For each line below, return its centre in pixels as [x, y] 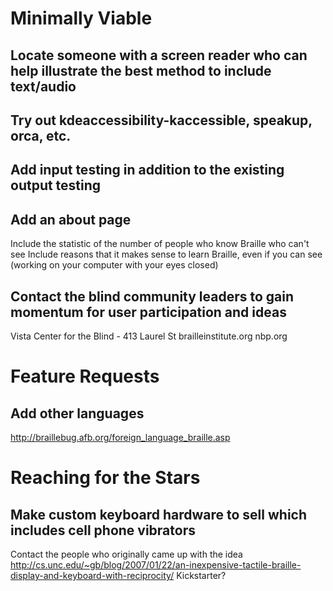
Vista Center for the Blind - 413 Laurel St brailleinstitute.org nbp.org [149, 336]
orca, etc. [41, 135]
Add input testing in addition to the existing [147, 170]
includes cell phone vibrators [103, 530]
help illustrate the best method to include [141, 70]
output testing [56, 185]
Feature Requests [85, 376]
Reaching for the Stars [105, 478]
